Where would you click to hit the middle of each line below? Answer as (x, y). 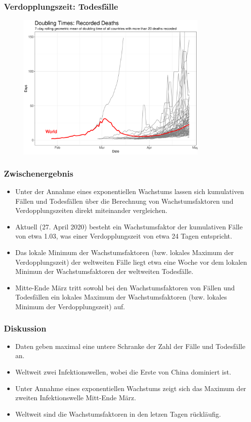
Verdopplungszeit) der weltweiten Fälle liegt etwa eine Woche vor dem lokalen (131, 262)
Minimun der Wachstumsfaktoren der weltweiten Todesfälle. (104, 271)
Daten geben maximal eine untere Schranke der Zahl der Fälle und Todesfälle (130, 346)
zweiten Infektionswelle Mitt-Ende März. (76, 398)
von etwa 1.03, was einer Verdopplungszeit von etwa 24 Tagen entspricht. (124, 236)
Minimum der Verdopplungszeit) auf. (70, 307)
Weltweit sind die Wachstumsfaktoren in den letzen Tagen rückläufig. (118, 414)
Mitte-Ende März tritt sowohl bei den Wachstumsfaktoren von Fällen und (125, 287)
